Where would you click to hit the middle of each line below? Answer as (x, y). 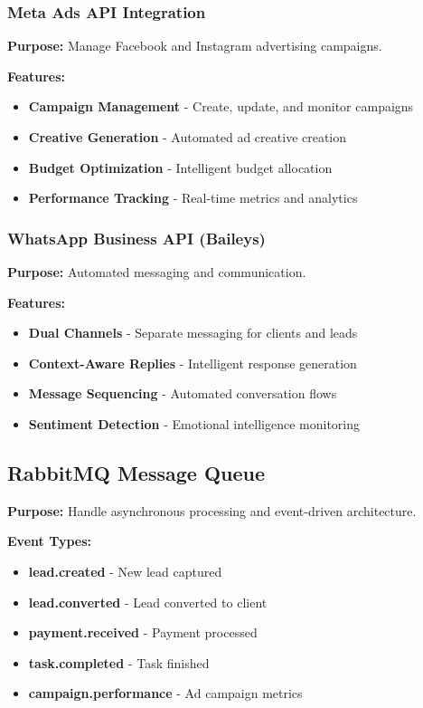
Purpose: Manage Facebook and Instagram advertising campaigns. (195, 46)
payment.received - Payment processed (143, 632)
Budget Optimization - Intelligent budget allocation (180, 167)
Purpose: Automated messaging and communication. (157, 272)
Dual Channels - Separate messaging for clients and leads (193, 333)
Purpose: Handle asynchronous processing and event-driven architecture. (212, 510)
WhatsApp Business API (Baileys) (136, 238)
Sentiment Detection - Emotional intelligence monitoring (194, 423)
